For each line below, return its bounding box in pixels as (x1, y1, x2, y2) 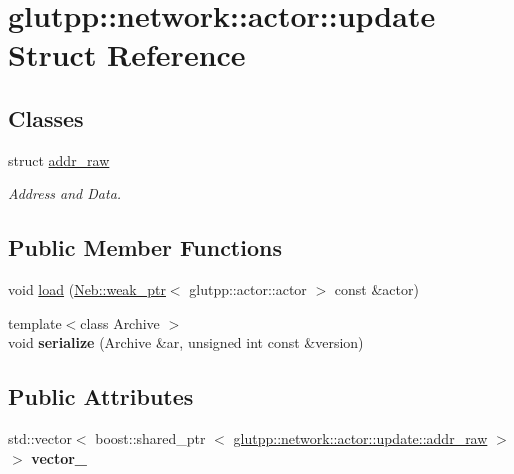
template (8, 312, 62, 333)
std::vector (8, 428, 72, 449)
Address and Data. (8, 183, 122, 204)
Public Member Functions (8, 232, 282, 263)
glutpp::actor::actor (189, 279, 307, 300)
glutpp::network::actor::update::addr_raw (233, 428, 488, 449)
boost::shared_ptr (95, 428, 206, 449)
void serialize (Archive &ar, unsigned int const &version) (8, 332, 364, 353)
